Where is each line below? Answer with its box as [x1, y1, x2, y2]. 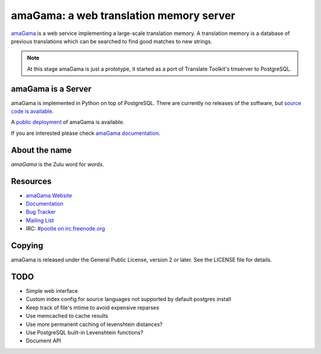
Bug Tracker [26, 208, 56, 216]
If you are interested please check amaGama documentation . [11, 129, 160, 137]
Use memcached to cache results [26, 312, 108, 320]
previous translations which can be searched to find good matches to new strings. [11, 37, 212, 45]
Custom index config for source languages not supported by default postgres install [26, 296, 231, 303]
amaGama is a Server [11, 84, 92, 94]
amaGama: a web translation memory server [11, 9, 235, 22]
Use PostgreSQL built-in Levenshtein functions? [26, 328, 144, 336]
